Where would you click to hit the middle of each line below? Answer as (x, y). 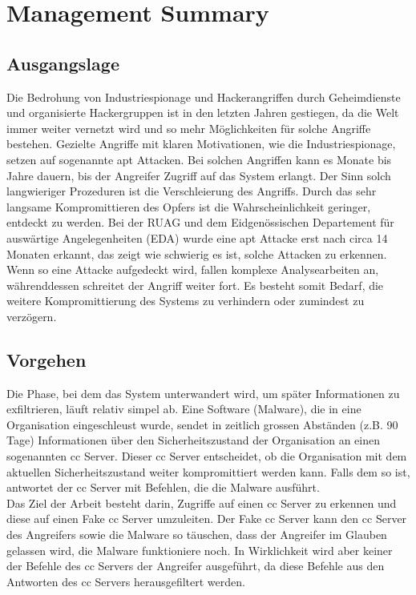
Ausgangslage (63, 63)
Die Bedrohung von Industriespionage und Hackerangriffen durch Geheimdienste (204, 96)
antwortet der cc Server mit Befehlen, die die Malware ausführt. (163, 487)
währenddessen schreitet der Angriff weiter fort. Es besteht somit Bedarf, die (195, 285)
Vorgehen (46, 359)
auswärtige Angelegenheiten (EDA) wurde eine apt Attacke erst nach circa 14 (197, 237)
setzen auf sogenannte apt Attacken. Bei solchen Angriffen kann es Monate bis (199, 159)
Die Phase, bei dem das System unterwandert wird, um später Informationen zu (203, 393)
